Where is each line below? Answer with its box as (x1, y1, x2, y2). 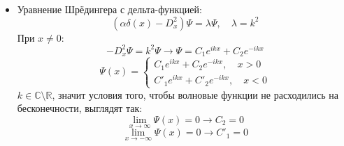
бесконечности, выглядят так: (17, 101, 143, 115)
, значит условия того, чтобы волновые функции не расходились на (52, 87, 339, 102)
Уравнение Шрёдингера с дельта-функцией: (17, 2, 202, 16)
